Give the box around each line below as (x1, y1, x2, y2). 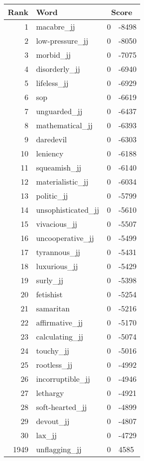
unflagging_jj (36, 444, 82, 455)
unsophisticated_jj (36, 204, 100, 215)
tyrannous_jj (36, 246, 80, 257)
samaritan (36, 303, 70, 314)
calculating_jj (36, 331, 84, 342)
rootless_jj (36, 359, 72, 370)
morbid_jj (36, 49, 71, 60)
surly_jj (36, 274, 63, 286)
